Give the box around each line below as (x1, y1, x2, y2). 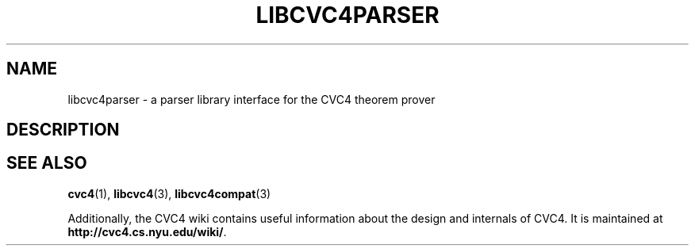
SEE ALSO (6, 153, 87, 174)
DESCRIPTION (6, 120, 120, 140)
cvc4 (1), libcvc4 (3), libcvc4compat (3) (67, 186, 271, 200)
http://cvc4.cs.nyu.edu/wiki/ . (67, 224, 227, 239)
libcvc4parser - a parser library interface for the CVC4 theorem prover (67, 92, 436, 106)
